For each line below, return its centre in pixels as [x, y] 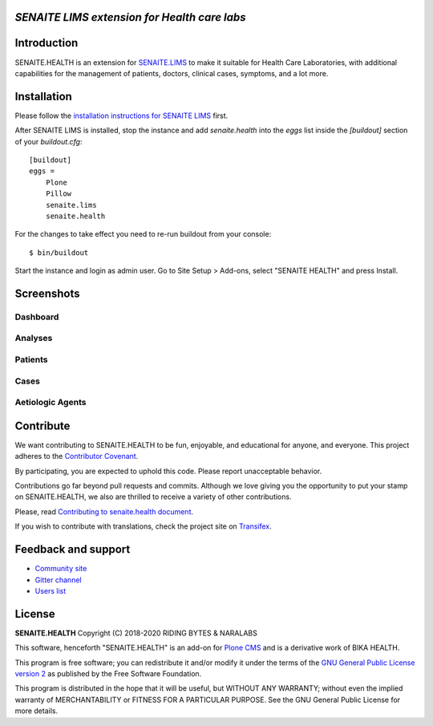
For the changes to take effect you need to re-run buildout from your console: [143, 234]
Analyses [34, 339]
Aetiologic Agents [51, 403]
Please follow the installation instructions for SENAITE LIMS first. [121, 116]
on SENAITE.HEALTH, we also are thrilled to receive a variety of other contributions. [153, 497]
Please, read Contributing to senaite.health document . [104, 511]
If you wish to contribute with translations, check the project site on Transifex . [143, 526]
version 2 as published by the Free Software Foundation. [108, 673]
